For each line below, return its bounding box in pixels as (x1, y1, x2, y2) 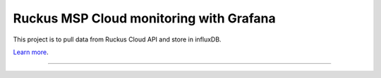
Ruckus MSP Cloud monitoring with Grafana (13, 11, 277, 26)
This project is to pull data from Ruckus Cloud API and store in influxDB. (13, 35, 222, 44)
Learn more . (13, 48, 49, 56)
